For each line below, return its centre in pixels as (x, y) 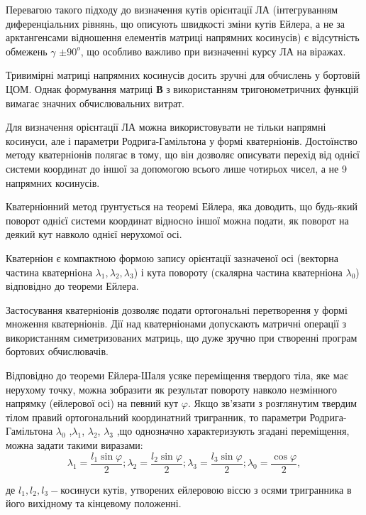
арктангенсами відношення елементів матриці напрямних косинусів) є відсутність (183, 37)
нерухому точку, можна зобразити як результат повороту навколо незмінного (171, 389)
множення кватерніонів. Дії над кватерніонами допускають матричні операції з (176, 324)
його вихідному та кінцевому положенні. (94, 503)
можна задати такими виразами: (74, 445)
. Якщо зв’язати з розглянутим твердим (272, 403)
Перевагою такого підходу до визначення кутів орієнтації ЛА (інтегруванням (172, 9)
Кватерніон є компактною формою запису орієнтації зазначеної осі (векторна (172, 257)
